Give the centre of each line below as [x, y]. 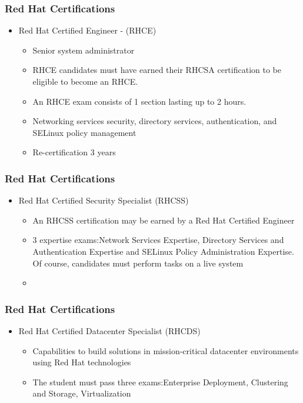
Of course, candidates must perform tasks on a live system [138, 263]
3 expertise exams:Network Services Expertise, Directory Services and [158, 240]
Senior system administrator [84, 50]
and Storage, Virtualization [82, 393]
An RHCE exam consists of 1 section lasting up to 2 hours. [139, 101]
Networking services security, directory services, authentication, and [155, 121]
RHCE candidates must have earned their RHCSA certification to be [157, 70]
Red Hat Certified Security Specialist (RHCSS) [104, 200]
